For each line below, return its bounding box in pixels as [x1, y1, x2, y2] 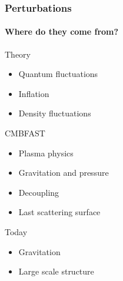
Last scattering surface [18, 206, 101, 218]
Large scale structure [18, 265, 94, 277]
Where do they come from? [5, 25, 119, 38]
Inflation [18, 87, 49, 99]
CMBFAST [5, 127, 45, 139]
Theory [5, 48, 31, 60]
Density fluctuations [18, 107, 91, 119]
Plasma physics [18, 146, 74, 159]
